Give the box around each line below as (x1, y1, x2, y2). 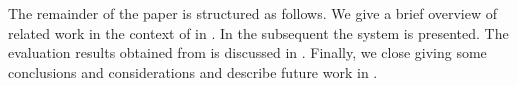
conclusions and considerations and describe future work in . (8, 61, 378, 82)
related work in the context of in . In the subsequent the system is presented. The (8, 22, 509, 43)
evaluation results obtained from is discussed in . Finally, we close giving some (8, 42, 487, 63)
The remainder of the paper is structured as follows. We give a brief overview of (8, 3, 498, 23)
